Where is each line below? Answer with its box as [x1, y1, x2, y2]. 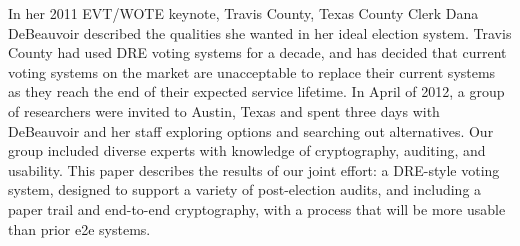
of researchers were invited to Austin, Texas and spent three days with [8, 100, 440, 121]
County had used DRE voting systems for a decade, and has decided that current [8, 42, 507, 63]
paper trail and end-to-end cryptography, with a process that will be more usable [8, 198, 506, 219]
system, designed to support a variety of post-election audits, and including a [8, 179, 482, 200]
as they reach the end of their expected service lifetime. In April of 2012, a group [8, 81, 505, 102]
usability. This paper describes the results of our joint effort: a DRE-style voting [8, 159, 500, 180]
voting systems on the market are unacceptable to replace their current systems [8, 61, 496, 82]
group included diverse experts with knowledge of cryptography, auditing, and [8, 140, 486, 161]
